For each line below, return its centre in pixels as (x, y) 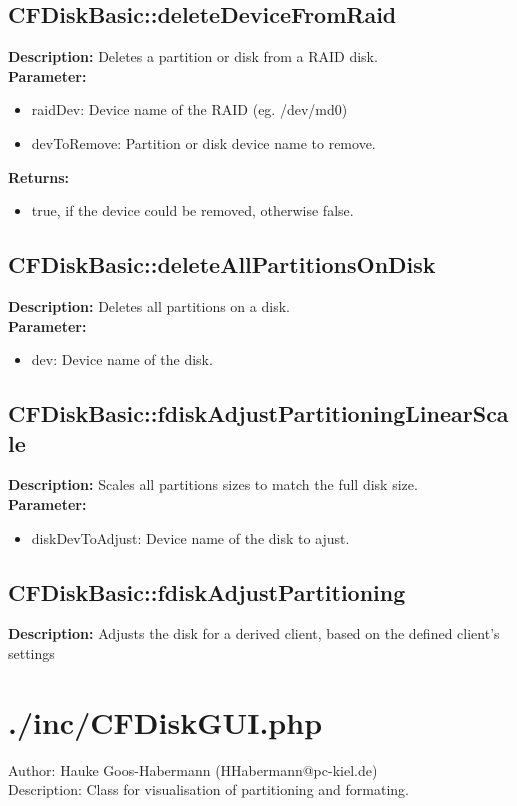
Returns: (39, 176)
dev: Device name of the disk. (122, 359)
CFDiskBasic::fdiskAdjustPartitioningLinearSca (258, 413)
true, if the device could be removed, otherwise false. (192, 210)
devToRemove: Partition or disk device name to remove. (203, 142)
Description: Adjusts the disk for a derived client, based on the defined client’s (254, 633)
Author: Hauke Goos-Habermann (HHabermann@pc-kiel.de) (193, 769)
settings (31, 652)
